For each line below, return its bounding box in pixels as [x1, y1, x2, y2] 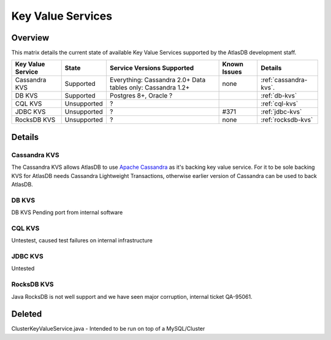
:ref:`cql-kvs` [261, 99, 299, 108]
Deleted [11, 309, 42, 319]
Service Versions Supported [109, 64, 194, 72]
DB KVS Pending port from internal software [11, 209, 123, 216]
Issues [222, 68, 242, 76]
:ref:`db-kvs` [261, 91, 297, 100]
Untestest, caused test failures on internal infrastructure [11, 237, 153, 244]
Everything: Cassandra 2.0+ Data [109, 75, 206, 84]
